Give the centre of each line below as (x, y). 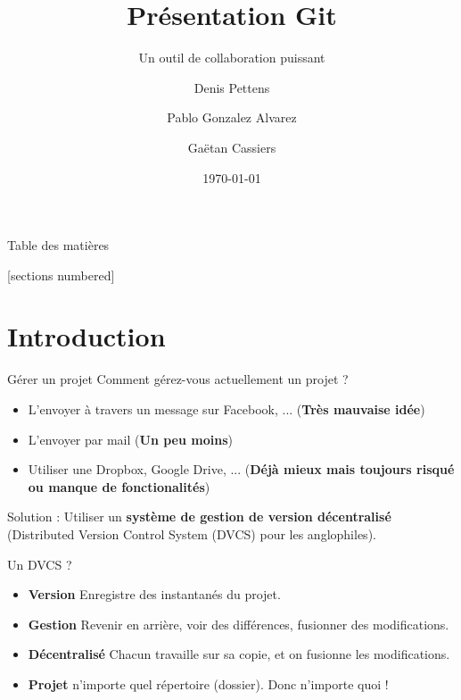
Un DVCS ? (40, 564)
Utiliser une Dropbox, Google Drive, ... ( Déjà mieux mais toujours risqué (241, 469)
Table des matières (58, 245)
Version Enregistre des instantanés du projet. (154, 594)
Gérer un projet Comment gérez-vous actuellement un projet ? (178, 379)
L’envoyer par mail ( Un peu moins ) (130, 439)
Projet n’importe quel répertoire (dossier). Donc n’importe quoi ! (208, 683)
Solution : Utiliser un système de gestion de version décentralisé (199, 517)
